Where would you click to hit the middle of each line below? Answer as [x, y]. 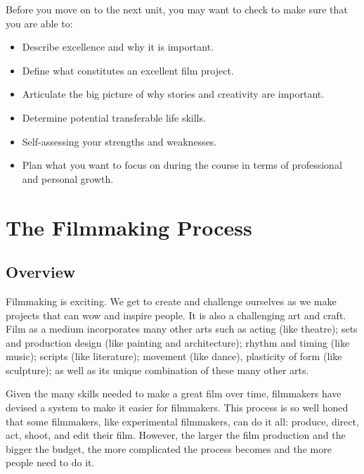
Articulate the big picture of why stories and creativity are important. [173, 94]
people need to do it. [50, 462]
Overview [41, 272]
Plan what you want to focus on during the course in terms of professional [182, 165]
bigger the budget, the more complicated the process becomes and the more [169, 448]
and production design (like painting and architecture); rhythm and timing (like [178, 342]
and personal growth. [68, 178]
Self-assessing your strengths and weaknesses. [119, 141]
